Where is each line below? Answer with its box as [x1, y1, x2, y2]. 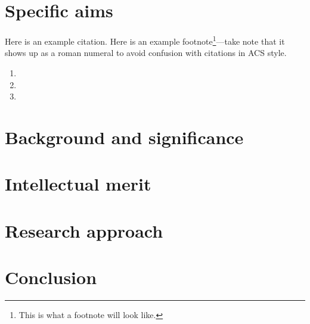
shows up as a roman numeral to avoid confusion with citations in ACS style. [5, 46, 287, 59]
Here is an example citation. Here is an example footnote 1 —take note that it [5, 33, 285, 47]
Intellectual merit [5, 172, 151, 196]
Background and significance [5, 124, 244, 149]
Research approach [5, 218, 163, 242]
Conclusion [5, 265, 97, 289]
